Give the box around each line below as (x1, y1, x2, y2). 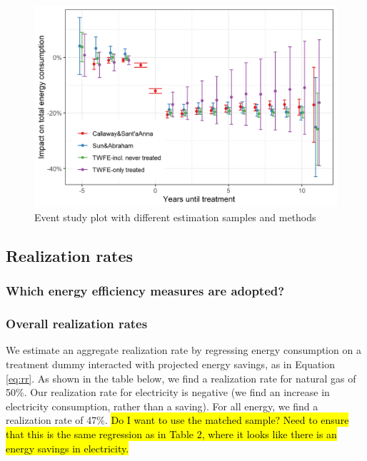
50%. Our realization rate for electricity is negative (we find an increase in (6, 385, 330, 400)
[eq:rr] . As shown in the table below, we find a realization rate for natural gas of (6, 370, 356, 385)
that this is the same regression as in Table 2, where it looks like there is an (6, 426, 337, 441)
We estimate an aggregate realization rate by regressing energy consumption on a (6, 343, 361, 358)
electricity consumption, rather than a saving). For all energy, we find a (6, 398, 318, 413)
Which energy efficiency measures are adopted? (6, 282, 285, 300)
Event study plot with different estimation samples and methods (34, 209, 316, 224)
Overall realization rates (6, 315, 148, 333)
